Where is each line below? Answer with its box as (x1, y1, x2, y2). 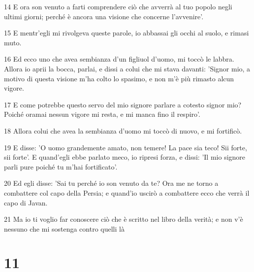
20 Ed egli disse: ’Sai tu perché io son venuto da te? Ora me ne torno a (4, 178, 219, 188)
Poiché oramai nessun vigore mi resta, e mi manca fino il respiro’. (4, 109, 200, 119)
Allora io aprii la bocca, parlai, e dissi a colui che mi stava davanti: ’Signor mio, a (4, 63, 251, 73)
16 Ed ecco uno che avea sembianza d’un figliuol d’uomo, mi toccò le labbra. (4, 54, 234, 64)
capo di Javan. (4, 197, 48, 207)
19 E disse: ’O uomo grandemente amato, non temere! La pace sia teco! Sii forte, (4, 142, 247, 152)
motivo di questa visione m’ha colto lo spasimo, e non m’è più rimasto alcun (4, 73, 234, 83)
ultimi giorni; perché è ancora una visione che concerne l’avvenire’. (4, 11, 204, 21)
